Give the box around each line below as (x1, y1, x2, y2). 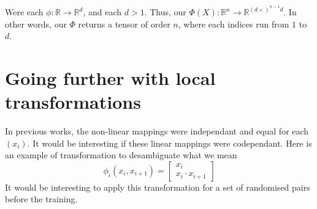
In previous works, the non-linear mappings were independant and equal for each (5, 125, 309, 137)
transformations (5, 89, 141, 114)
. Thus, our (144, 5, 186, 18)
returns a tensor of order (78, 17, 170, 30)
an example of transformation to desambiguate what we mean (5, 148, 237, 161)
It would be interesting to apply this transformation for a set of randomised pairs (5, 180, 310, 193)
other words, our (5, 17, 67, 30)
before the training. (5, 193, 78, 205)
